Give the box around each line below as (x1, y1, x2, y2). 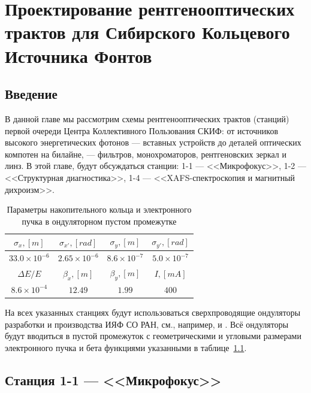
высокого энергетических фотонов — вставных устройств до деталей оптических (5, 136, 301, 149)
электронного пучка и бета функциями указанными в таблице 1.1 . (5, 341, 247, 353)
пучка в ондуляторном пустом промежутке (22, 214, 177, 227)
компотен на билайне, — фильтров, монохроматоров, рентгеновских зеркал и (5, 147, 286, 160)
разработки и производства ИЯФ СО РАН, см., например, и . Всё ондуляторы (5, 318, 289, 330)
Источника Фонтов (5, 43, 152, 68)
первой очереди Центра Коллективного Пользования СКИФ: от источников (5, 124, 279, 137)
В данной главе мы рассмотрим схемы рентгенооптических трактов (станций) (5, 112, 289, 125)
